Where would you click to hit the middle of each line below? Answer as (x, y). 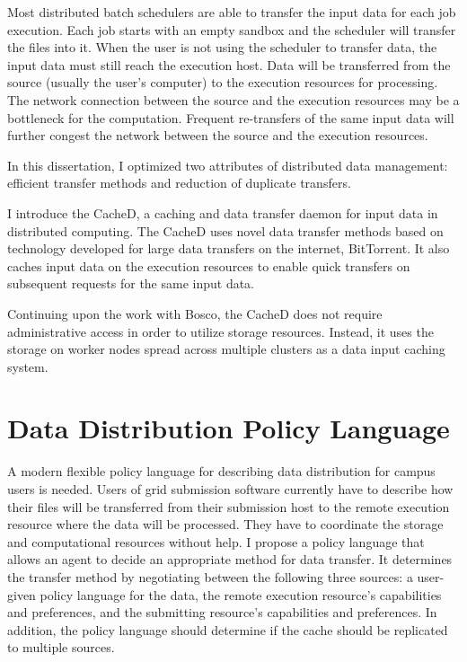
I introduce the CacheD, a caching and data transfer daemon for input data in (223, 212)
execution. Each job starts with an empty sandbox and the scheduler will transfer (232, 29)
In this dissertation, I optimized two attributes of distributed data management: (228, 165)
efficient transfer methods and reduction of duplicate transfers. (179, 183)
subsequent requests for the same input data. (131, 283)
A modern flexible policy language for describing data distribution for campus (221, 471)
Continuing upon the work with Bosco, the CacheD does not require (195, 313)
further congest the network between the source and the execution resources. (218, 135)
